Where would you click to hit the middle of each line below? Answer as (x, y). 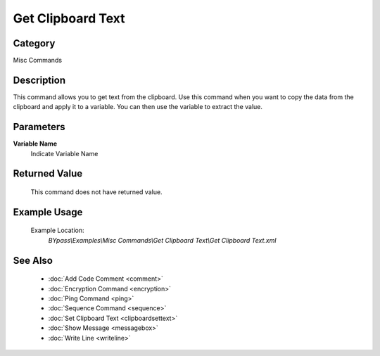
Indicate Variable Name (64, 153)
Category (34, 43)
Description (39, 80)
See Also (33, 260)
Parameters (39, 127)
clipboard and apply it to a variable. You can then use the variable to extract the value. (138, 107)
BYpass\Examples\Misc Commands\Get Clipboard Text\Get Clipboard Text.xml (162, 240)
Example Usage (48, 212)
